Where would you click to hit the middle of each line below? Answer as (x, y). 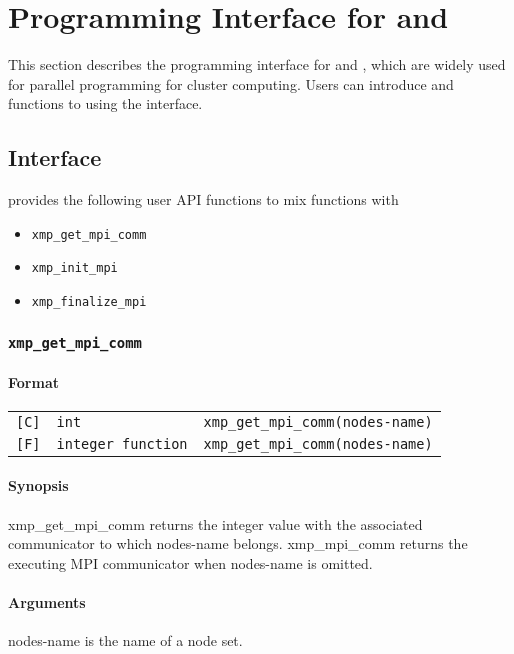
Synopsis (38, 485)
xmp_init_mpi (74, 268)
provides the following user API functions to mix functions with (203, 199)
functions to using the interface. (105, 103)
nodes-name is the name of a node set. (125, 640)
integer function (122, 443)
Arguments (47, 602)
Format (33, 381)
